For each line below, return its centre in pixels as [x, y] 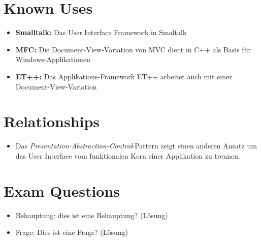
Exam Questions [62, 190]
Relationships [52, 121]
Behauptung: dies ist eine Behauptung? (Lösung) [92, 215]
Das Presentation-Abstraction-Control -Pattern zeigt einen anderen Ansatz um [136, 146]
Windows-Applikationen [53, 59]
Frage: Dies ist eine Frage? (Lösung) [72, 232]
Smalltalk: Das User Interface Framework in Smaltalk [101, 32]
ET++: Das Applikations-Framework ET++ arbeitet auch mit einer [124, 76]
